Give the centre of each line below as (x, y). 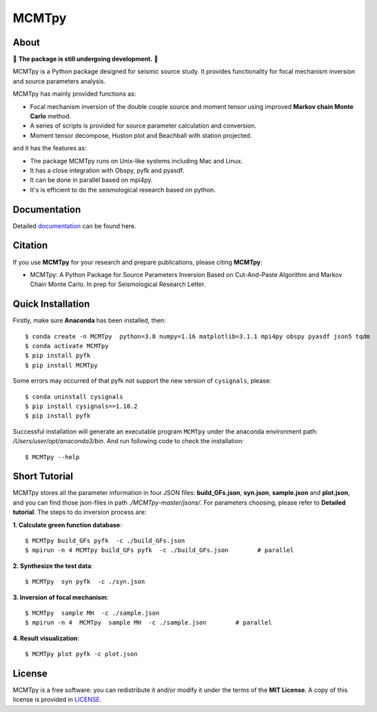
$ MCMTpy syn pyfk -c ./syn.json (85, 582)
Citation (30, 246)
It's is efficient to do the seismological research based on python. (123, 190)
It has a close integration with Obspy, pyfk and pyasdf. (107, 170)
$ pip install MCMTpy (61, 365)
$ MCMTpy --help (52, 457)
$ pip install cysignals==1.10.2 (81, 406)
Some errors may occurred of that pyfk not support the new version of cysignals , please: (142, 381)
